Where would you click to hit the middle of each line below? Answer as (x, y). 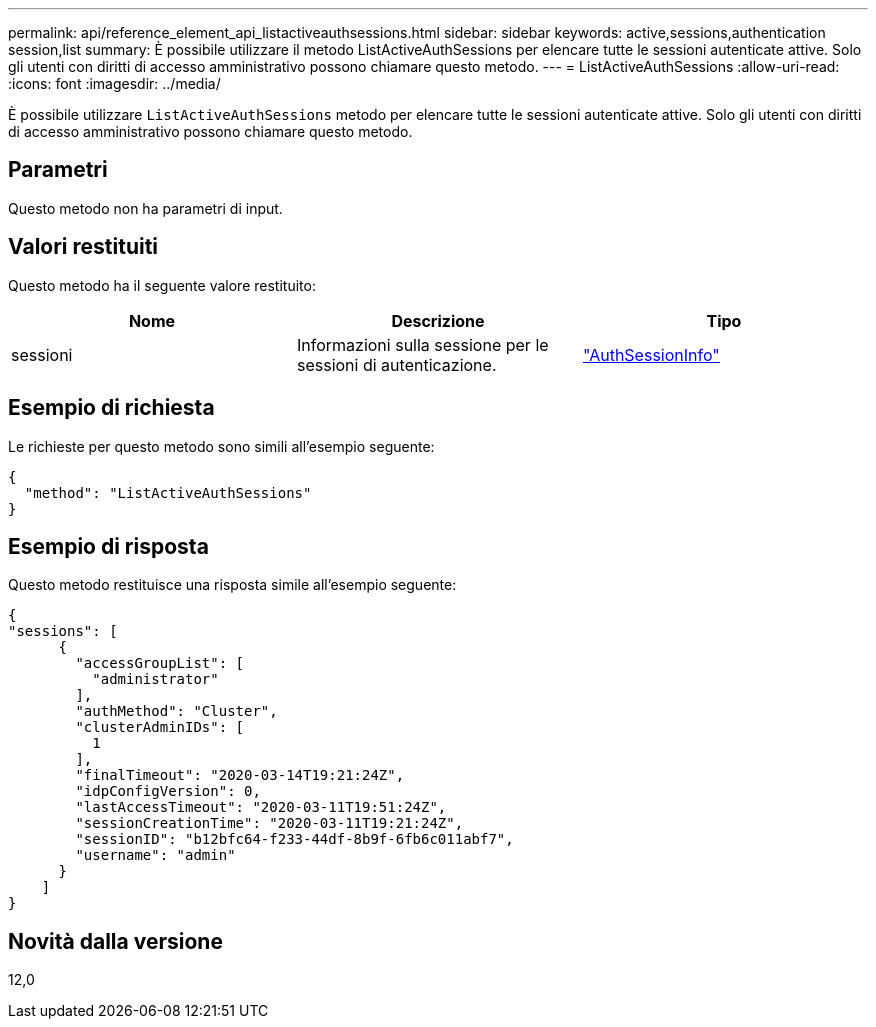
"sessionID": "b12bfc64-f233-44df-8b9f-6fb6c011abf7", (294, 839)
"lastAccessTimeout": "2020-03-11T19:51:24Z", (261, 807)
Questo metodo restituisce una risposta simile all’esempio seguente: (232, 585)
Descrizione (438, 320)
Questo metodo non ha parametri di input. (145, 208)
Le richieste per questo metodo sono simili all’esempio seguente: (221, 446)
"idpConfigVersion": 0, (168, 791)
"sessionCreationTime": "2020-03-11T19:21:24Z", (269, 823)
